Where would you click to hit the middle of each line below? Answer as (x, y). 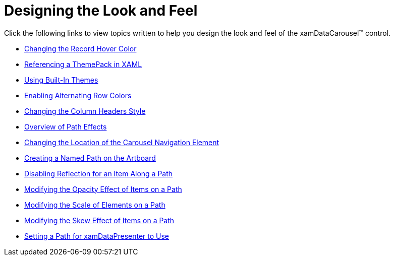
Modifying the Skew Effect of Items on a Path (99, 220)
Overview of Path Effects (66, 126)
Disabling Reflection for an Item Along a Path (99, 173)
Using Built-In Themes (61, 80)
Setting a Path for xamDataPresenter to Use (97, 236)
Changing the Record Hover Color (80, 48)
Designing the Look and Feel (101, 11)
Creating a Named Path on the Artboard (90, 158)
